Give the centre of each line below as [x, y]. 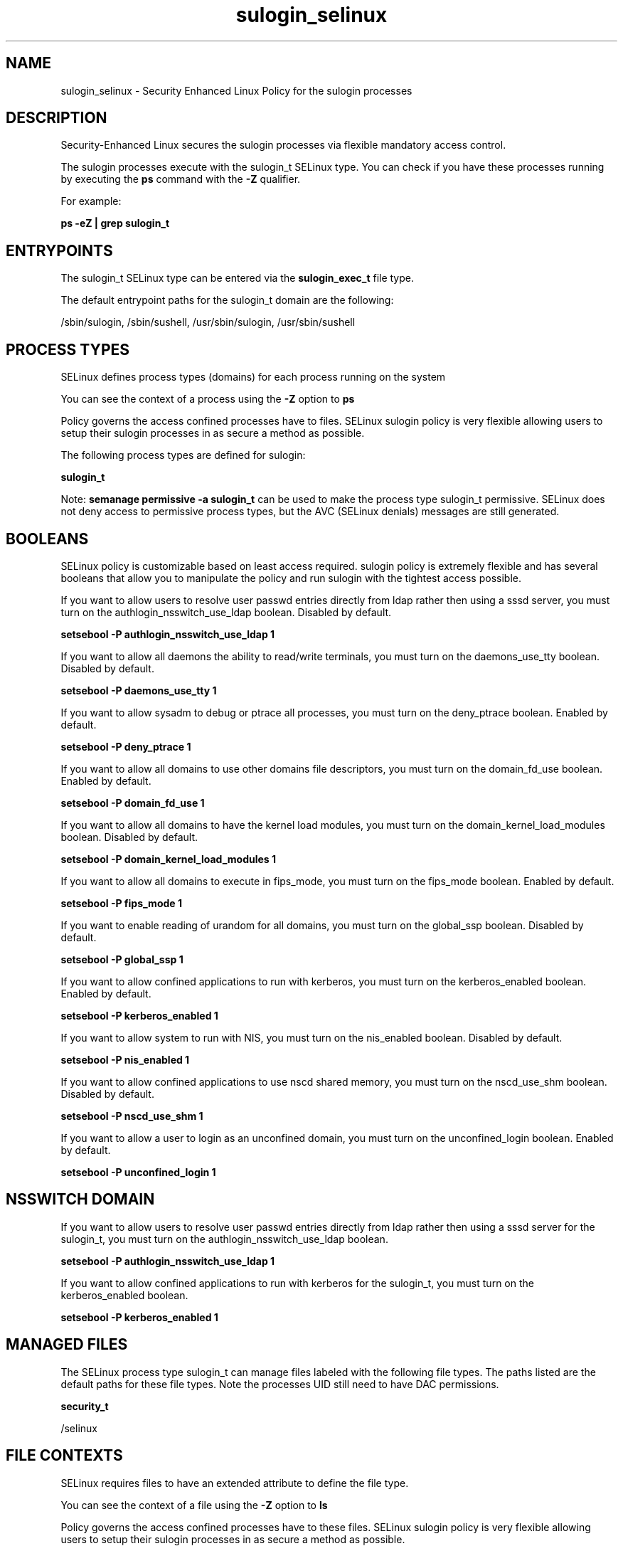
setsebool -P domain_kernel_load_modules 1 [169, 859]
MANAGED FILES [67, 1345]
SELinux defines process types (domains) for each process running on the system [253, 377]
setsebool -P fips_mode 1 [121, 903]
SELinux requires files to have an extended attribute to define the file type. [235, 1483]
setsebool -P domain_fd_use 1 [133, 803]
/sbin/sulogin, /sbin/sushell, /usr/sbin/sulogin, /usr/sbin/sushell [208, 322]
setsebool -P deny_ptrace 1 [126, 746]
